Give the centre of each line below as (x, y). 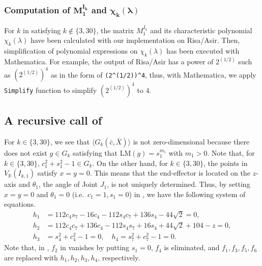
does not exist (26, 152)
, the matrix (115, 30)
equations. (20, 204)
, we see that (70, 141)
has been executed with (203, 50)
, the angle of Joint (68, 184)
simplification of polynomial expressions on (71, 50)
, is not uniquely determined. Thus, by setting (179, 184)
